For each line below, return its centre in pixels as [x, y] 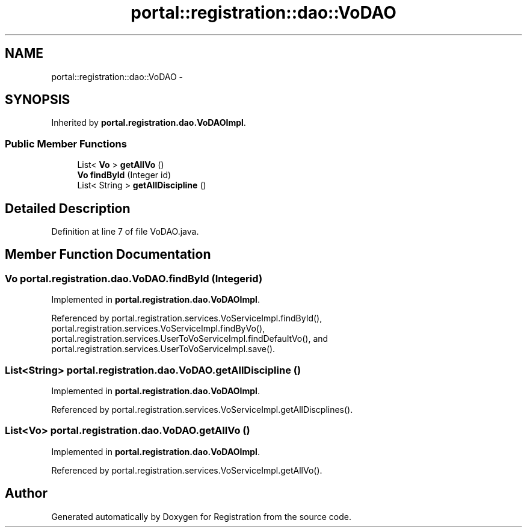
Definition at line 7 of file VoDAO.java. [125, 232]
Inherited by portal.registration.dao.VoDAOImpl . [149, 123]
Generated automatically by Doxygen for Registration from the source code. [202, 516]
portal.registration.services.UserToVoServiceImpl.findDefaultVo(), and [190, 339]
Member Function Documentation [108, 255]
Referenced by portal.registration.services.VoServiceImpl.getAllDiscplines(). [202, 410]
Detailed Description [68, 208]
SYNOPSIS [38, 100]
